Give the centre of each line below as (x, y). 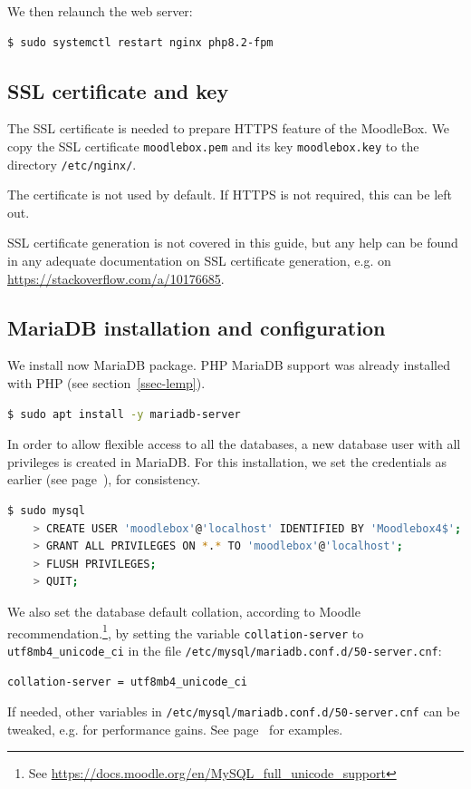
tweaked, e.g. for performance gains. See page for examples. (175, 729)
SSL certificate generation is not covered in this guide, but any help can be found (233, 243)
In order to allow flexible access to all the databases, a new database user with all (234, 444)
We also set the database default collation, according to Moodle (184, 611)
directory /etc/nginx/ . (72, 164)
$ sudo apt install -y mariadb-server (124, 414)
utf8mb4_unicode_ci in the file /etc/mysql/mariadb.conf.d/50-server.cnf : (225, 650)
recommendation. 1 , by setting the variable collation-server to (186, 631)
